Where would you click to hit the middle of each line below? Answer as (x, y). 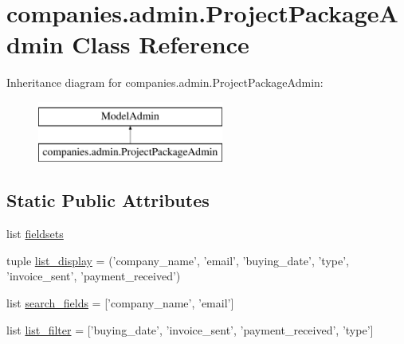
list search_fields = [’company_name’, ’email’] (120, 303)
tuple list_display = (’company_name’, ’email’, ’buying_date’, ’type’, (178, 260)
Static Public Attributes (108, 200)
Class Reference (161, 44)
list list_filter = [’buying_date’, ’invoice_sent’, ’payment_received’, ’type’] (190, 329)
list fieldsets (35, 234)
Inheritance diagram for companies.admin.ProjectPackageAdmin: (165, 82)
